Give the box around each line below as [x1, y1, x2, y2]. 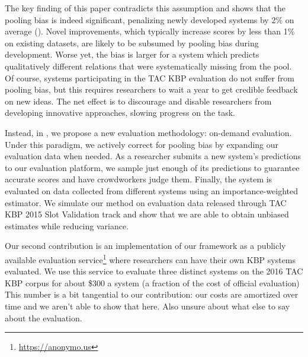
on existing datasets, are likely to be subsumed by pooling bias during [5, 36, 259, 49]
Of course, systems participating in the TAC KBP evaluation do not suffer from [5, 71, 294, 84]
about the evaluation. [5, 311, 82, 324]
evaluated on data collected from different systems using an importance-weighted [5, 184, 299, 197]
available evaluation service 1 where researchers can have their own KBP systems [5, 251, 296, 266]
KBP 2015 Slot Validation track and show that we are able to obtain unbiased [5, 208, 289, 220]
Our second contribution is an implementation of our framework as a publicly [5, 239, 286, 252]
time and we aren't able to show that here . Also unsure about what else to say [5, 299, 290, 312]
